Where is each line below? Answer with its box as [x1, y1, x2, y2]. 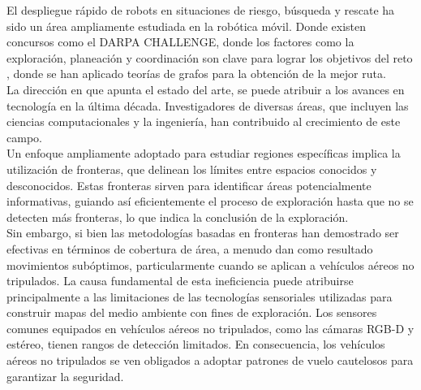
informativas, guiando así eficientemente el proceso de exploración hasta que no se [6, 193, 414, 210]
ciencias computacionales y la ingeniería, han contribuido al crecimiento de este [6, 113, 401, 130]
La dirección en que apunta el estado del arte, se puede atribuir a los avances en [6, 80, 405, 97]
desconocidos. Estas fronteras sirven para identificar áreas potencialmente [6, 176, 372, 193]
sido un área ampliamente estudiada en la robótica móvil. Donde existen [6, 17, 367, 34]
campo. [6, 128, 42, 145]
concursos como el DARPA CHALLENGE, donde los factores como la [6, 33, 354, 50]
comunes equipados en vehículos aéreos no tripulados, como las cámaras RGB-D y [6, 319, 415, 336]
